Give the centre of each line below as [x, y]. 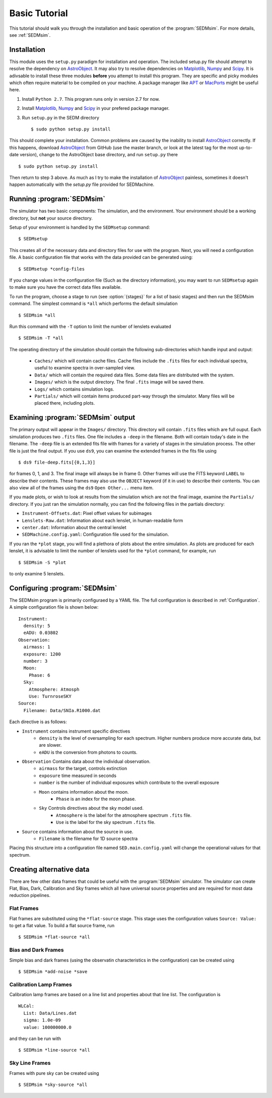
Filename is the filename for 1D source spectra [88, 838]
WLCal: [26, 1006]
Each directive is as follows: [38, 722]
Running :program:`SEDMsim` [57, 199]
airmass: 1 [37, 647]
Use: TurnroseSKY [50, 696]
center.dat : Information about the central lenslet [74, 528]
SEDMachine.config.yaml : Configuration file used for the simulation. [95, 535]
